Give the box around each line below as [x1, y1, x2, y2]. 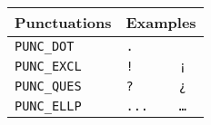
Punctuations [15, 12, 112, 33]
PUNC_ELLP [15, 99, 82, 113]
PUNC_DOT [15, 39, 75, 53]
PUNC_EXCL [15, 59, 82, 73]
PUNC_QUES [15, 79, 82, 93]
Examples [126, 12, 196, 33]
